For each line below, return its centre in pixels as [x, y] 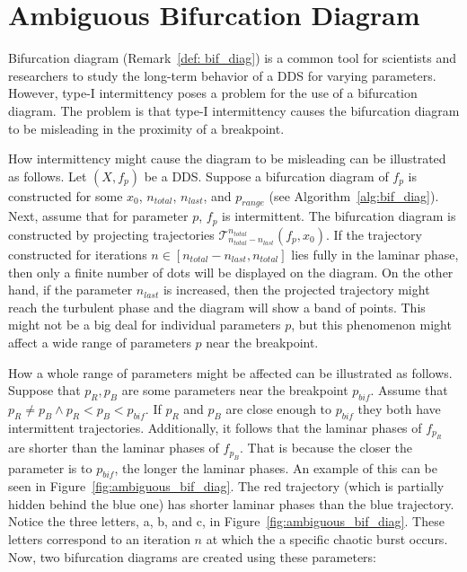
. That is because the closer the [326, 448]
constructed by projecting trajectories [111, 234]
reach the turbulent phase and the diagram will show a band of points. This [217, 307]
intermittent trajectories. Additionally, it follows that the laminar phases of [215, 427]
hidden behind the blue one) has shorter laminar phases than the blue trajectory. [231, 503]
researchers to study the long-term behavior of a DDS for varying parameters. [222, 75]
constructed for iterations [78, 254]
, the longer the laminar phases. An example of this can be [276, 467]
